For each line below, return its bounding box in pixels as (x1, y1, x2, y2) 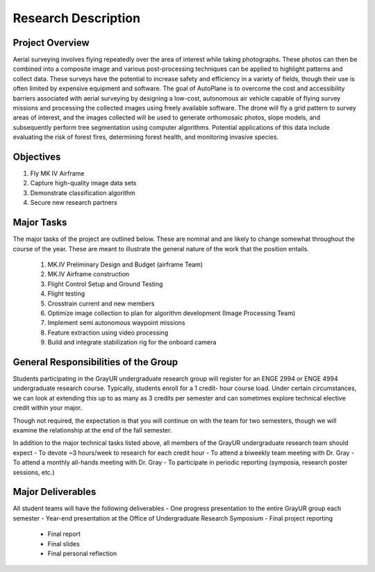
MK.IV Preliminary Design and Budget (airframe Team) (47, 260, 203, 269)
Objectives (12, 151, 61, 162)
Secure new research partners (30, 199, 117, 207)
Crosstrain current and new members (47, 299, 155, 308)
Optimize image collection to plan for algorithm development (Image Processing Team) (47, 309, 296, 317)
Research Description (12, 10, 141, 26)
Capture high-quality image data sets (30, 179, 137, 187)
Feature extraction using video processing (47, 328, 169, 337)
